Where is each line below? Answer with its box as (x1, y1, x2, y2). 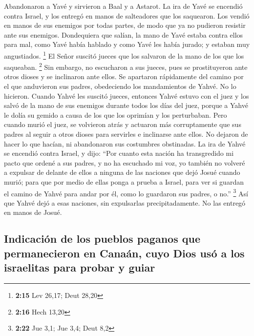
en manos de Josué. (4, 207, 62, 217)
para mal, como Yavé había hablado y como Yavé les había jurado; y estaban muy (4, 39, 250, 49)
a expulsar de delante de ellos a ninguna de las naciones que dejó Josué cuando (4, 167, 240, 177)
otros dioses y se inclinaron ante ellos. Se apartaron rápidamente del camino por (4, 71, 244, 82)
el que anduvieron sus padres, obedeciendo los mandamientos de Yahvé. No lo (4, 81, 236, 91)
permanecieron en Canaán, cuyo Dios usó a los (4, 245, 245, 260)
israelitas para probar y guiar (4, 260, 155, 275)
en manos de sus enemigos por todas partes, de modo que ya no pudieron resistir (4, 20, 246, 30)
